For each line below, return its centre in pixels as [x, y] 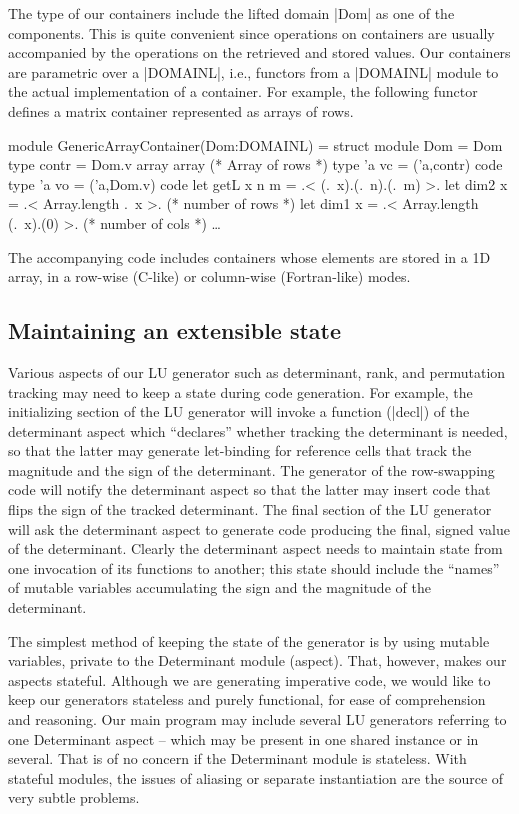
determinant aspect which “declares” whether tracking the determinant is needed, [258, 430]
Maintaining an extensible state [175, 330]
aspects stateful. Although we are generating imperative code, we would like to [249, 679]
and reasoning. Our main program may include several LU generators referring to [257, 719]
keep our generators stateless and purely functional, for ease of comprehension [247, 699]
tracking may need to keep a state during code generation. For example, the [240, 391]
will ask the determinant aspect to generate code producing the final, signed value [259, 528]
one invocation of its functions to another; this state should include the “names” [254, 567]
